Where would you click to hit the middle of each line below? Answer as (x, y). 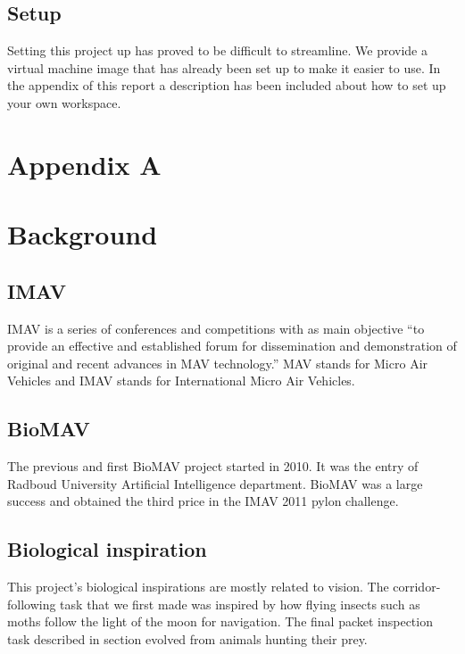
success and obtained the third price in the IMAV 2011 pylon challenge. (203, 501)
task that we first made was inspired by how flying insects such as (240, 604)
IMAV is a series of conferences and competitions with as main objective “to (216, 328)
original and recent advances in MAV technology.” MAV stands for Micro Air (218, 363)
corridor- (417, 587)
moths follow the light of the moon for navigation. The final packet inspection (220, 621)
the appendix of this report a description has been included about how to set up (227, 85)
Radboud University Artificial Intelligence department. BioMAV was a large (215, 483)
